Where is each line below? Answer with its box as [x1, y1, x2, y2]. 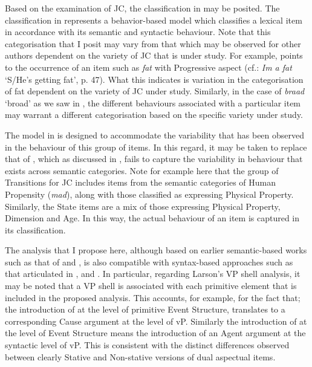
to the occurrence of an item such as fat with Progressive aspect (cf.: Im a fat [5, 60, 292, 73]
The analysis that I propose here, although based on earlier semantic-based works [5, 244, 307, 256]
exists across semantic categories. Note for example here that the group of [5, 164, 279, 177]
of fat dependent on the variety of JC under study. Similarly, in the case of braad [5, 85, 305, 97]
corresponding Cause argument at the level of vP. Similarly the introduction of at [5, 314, 307, 327]
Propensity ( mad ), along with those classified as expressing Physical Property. [5, 187, 294, 200]
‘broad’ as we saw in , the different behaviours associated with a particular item [5, 96, 301, 109]
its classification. [5, 223, 66, 236]
